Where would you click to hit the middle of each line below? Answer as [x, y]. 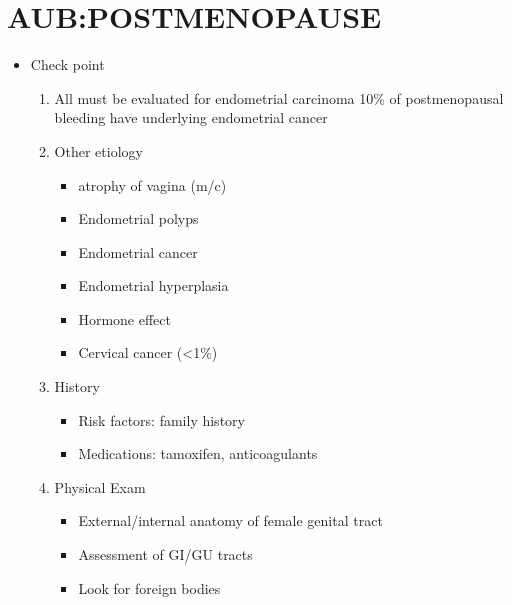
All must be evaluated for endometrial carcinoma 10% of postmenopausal [279, 97]
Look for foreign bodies [149, 587]
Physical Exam [100, 486]
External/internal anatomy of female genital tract [230, 520]
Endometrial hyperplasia [153, 285]
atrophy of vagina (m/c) [152, 184]
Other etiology [98, 150]
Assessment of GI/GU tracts [165, 554]
